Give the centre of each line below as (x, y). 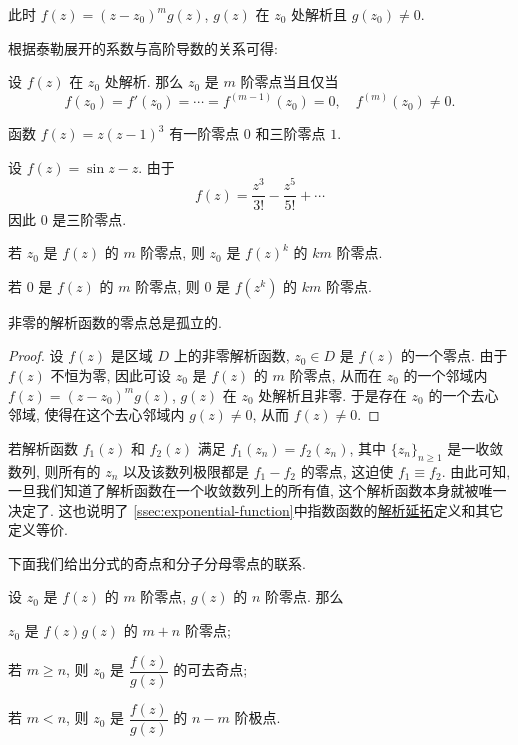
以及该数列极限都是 (186, 470)
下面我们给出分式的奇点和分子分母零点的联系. (157, 562)
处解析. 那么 (144, 81)
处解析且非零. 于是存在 (332, 394)
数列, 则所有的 (54, 470)
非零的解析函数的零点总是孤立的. (115, 321)
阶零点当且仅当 (289, 81)
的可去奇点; (210, 669)
